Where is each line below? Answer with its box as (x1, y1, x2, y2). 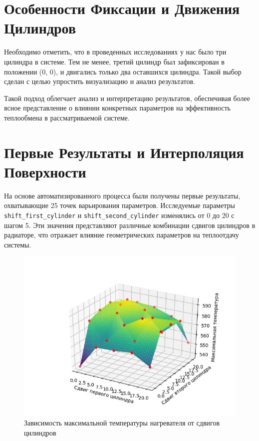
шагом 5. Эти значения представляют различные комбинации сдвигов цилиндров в (4, 219, 256, 230)
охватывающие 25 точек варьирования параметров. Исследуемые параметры (4, 200, 235, 210)
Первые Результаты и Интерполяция (4, 141, 244, 162)
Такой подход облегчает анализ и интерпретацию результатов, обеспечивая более (4, 92, 250, 103)
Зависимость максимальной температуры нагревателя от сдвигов (24, 417, 220, 427)
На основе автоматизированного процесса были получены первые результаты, (4, 190, 241, 200)
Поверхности (4, 161, 86, 181)
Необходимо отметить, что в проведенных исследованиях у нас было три (4, 46, 227, 57)
